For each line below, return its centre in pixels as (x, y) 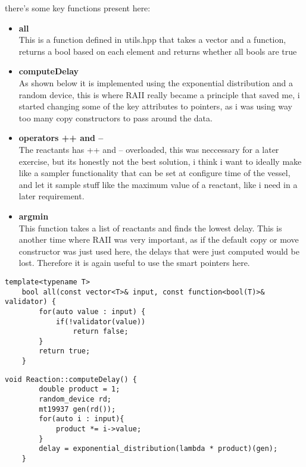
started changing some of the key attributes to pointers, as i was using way (155, 106)
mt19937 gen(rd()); (77, 409)
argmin (34, 216)
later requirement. (51, 196)
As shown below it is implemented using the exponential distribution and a (156, 82)
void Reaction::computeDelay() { (71, 379)
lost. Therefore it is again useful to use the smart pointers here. (134, 263)
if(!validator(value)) (101, 322)
